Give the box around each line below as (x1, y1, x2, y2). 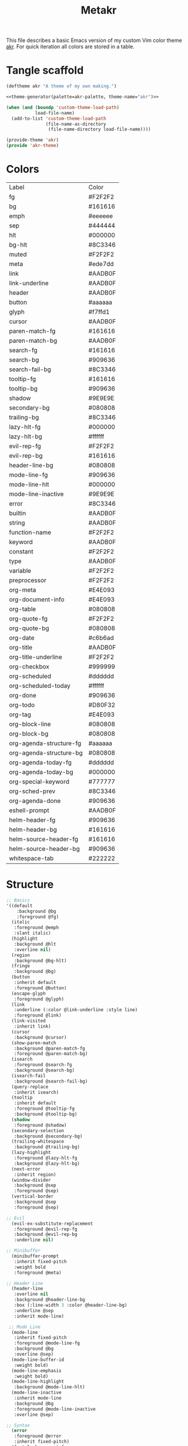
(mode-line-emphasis (11, 1368, 62, 1373)
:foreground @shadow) (14, 1122, 67, 1128)
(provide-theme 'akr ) (6, 137, 59, 143)
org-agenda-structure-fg (9, 739, 81, 747)
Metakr (80, 4, 117, 17)
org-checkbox (9, 662, 50, 670)
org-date (9, 634, 35, 642)
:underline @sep (14, 1307, 54, 1313)
